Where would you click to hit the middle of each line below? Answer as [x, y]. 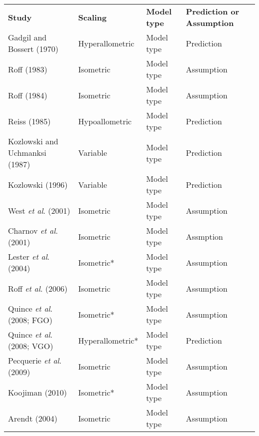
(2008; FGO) [30, 320]
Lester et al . [29, 256]
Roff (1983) [28, 69]
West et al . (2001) [39, 210]
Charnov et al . [33, 230]
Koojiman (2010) [38, 392]
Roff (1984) [28, 95]
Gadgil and [27, 37]
